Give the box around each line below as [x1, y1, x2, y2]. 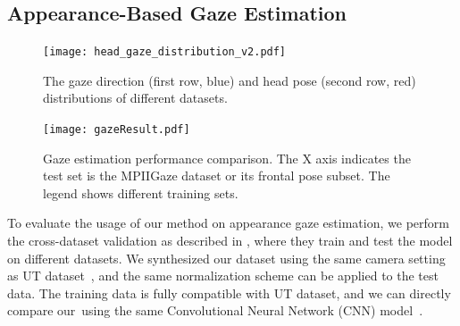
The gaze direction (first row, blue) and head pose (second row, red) [43, 71, 416, 89]
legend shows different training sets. [43, 183, 238, 202]
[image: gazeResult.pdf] [43, 123, 190, 137]
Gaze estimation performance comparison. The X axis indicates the [43, 148, 411, 167]
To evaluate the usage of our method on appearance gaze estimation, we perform [7, 213, 449, 232]
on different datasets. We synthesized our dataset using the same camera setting [7, 248, 446, 267]
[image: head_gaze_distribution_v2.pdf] [43, 46, 287, 59]
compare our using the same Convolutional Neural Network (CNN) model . [7, 301, 423, 320]
